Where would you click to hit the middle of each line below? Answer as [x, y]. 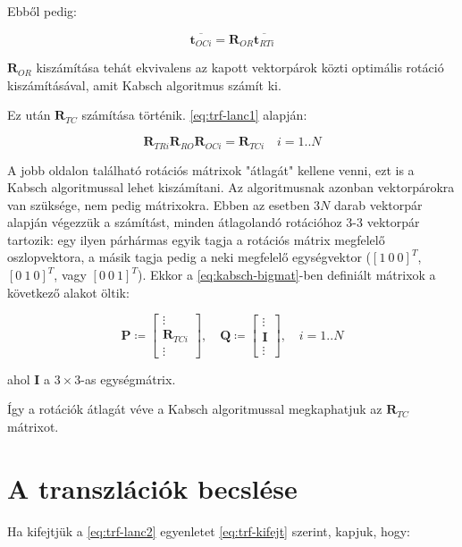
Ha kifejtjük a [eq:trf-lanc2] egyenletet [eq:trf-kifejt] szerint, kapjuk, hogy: [209, 530]
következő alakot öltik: [68, 292]
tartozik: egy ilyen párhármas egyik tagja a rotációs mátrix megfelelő [196, 239]
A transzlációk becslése [152, 488]
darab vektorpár [378, 204]
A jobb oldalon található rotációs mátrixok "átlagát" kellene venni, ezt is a [211, 169]
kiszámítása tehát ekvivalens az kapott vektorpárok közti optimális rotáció [240, 67]
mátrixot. [33, 426]
